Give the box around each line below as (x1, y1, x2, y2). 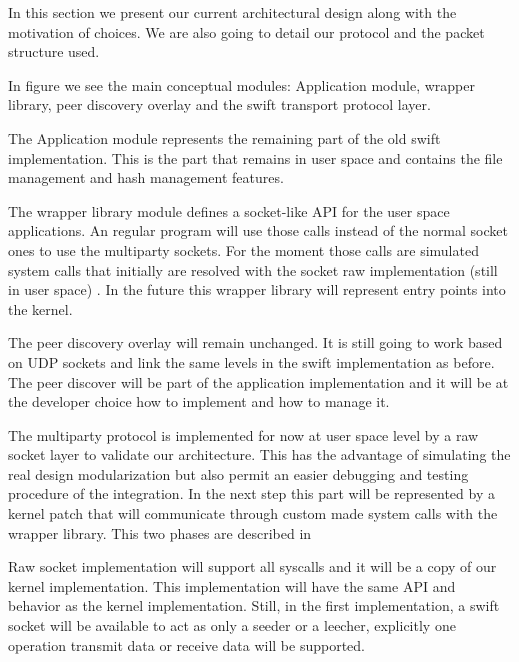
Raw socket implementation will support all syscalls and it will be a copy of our (8, 556, 497, 577)
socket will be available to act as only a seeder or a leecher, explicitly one (8, 615, 456, 636)
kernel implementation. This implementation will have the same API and (8, 575, 456, 596)
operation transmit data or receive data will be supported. (8, 634, 365, 655)
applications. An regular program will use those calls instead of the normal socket (8, 220, 508, 241)
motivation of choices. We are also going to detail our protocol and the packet (8, 21, 485, 42)
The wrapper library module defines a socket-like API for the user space (8, 200, 450, 221)
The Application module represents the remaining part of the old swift (8, 127, 441, 148)
